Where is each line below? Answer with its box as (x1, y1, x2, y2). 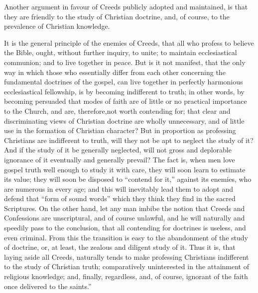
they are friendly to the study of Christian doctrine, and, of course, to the (4, 11, 230, 21)
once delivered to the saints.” (4, 281, 92, 291)
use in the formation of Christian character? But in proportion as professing (4, 125, 236, 136)
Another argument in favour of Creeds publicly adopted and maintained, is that (4, 1, 248, 11)
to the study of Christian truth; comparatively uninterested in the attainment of (4, 261, 249, 272)
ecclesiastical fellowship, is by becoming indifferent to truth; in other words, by (4, 86, 245, 96)
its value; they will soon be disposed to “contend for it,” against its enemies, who (4, 174, 252, 184)
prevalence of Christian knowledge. (4, 21, 110, 31)
